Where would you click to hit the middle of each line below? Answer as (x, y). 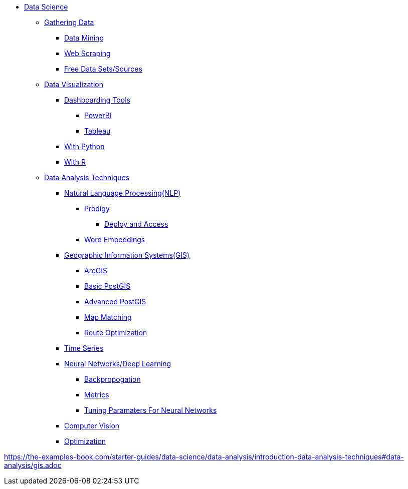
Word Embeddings (115, 239)
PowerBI (98, 115)
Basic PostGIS (108, 286)
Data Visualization (74, 84)
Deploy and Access (136, 224)
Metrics (97, 395)
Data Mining (84, 38)
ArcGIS (96, 271)
